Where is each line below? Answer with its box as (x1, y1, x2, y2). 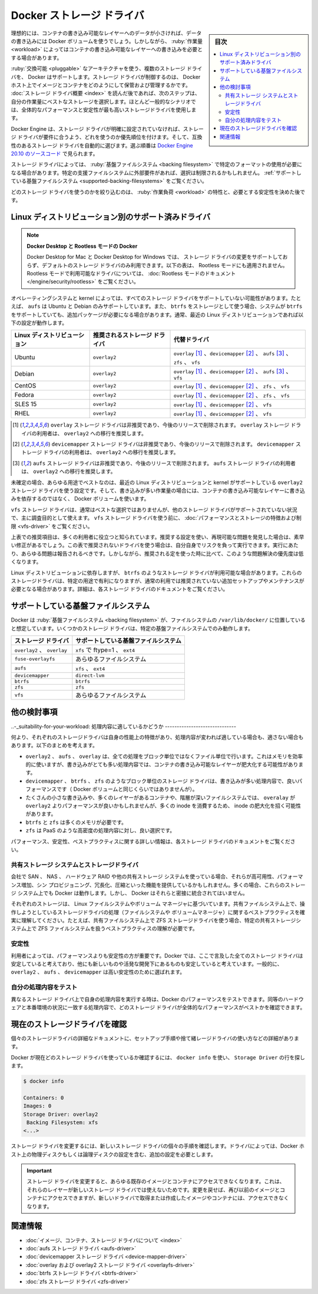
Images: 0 (23, 1103, 52, 1109)
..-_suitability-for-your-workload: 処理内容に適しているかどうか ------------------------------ (11, 722, 237, 730)
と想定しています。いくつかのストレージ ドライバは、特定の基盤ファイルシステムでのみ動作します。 (11, 625, 253, 632)
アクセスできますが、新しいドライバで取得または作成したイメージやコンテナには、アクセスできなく (47, 1194, 289, 1201)
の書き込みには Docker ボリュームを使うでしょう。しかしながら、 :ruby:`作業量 (11, 37, 203, 44)
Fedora (14, 391, 35, 399)
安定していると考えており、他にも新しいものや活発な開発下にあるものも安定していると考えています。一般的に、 (11, 960, 283, 967)
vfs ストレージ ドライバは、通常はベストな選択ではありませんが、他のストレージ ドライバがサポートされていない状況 (11, 506, 297, 513)
